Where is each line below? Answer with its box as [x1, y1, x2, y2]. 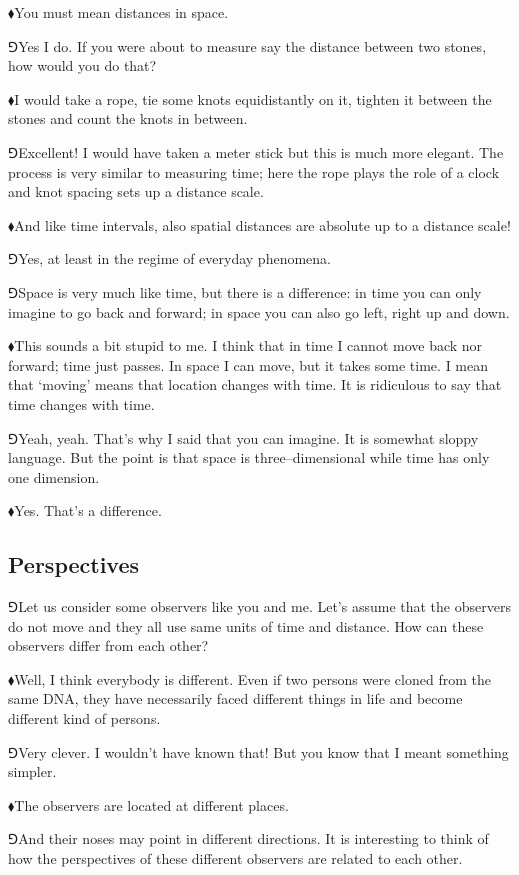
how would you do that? [8, 55, 157, 76]
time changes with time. [8, 393, 155, 414]
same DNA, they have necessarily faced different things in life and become [8, 688, 463, 709]
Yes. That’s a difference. [14, 500, 162, 521]
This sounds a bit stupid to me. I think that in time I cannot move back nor [14, 335, 483, 356]
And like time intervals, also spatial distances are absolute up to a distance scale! [14, 214, 511, 235]
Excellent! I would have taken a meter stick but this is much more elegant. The [18, 141, 504, 162]
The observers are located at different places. [14, 794, 289, 815]
